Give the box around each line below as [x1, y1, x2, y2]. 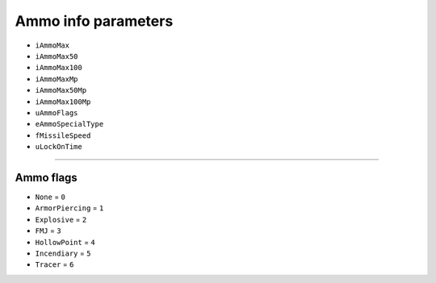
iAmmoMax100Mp [35, 97, 91, 106]
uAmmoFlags [35, 108, 78, 117]
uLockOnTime [35, 142, 82, 152]
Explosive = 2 [35, 214, 87, 224]
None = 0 [35, 192, 66, 202]
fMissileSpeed [35, 131, 91, 140]
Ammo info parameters [15, 12, 174, 30]
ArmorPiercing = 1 [35, 203, 104, 213]
